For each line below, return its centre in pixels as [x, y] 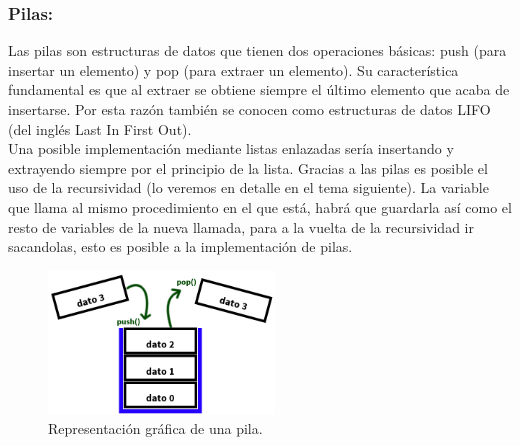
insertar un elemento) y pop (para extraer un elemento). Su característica [233, 69]
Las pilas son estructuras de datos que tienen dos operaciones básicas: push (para [257, 50]
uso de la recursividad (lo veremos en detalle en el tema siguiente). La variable [248, 187]
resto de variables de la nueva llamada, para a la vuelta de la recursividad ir [241, 226]
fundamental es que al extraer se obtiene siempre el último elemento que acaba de [259, 89]
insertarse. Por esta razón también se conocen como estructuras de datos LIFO [249, 109]
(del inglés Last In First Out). [100, 128]
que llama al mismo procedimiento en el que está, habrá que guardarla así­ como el [260, 206]
